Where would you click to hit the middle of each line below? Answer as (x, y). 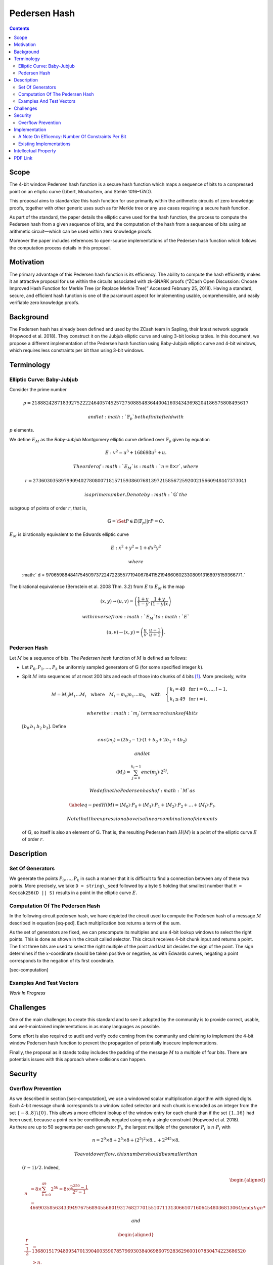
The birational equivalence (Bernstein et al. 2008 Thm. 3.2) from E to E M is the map (97, 587)
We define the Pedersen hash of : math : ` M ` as (142, 791)
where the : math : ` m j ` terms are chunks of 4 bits (142, 713)
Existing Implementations (44, 144)
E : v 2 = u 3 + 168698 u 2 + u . (136, 452)
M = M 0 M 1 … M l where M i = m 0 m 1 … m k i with (106, 695)
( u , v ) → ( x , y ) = (123, 632)
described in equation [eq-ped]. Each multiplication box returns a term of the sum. (95, 923)
